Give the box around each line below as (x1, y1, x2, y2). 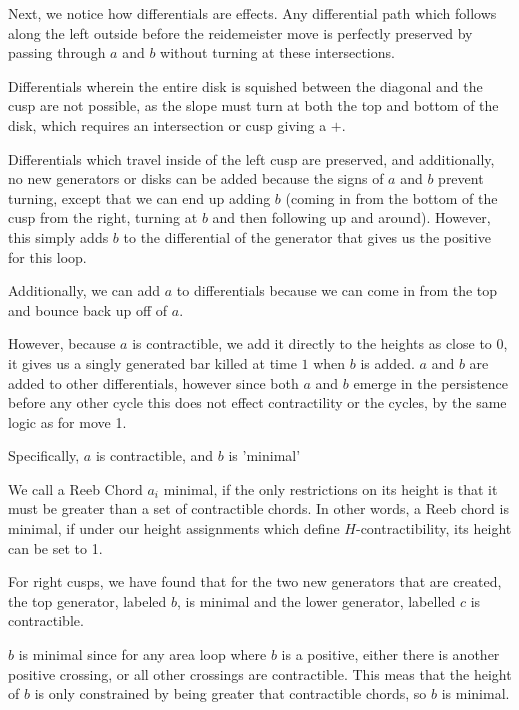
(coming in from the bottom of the (285, 187, 498, 208)
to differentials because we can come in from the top (176, 280, 498, 301)
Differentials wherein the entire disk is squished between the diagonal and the (8, 75, 483, 96)
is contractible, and (95, 445, 214, 466)
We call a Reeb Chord (8, 478, 143, 499)
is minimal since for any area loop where (18, 644, 267, 665)
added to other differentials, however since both (8, 372, 299, 393)
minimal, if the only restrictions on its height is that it (163, 478, 498, 499)
